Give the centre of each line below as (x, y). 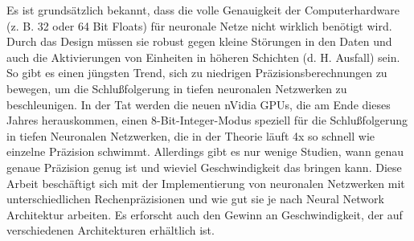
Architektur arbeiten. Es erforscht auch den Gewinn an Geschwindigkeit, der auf (205, 214)
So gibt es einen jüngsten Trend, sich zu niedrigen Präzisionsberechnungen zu (197, 73)
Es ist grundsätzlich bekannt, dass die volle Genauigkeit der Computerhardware (203, 10)
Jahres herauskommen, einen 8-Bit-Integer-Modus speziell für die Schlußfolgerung (207, 120)
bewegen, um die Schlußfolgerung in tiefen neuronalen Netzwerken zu (177, 88)
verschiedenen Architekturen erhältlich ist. (111, 230)
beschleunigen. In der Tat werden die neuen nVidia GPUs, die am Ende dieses (199, 104)
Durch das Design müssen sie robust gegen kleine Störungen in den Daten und (199, 41)
